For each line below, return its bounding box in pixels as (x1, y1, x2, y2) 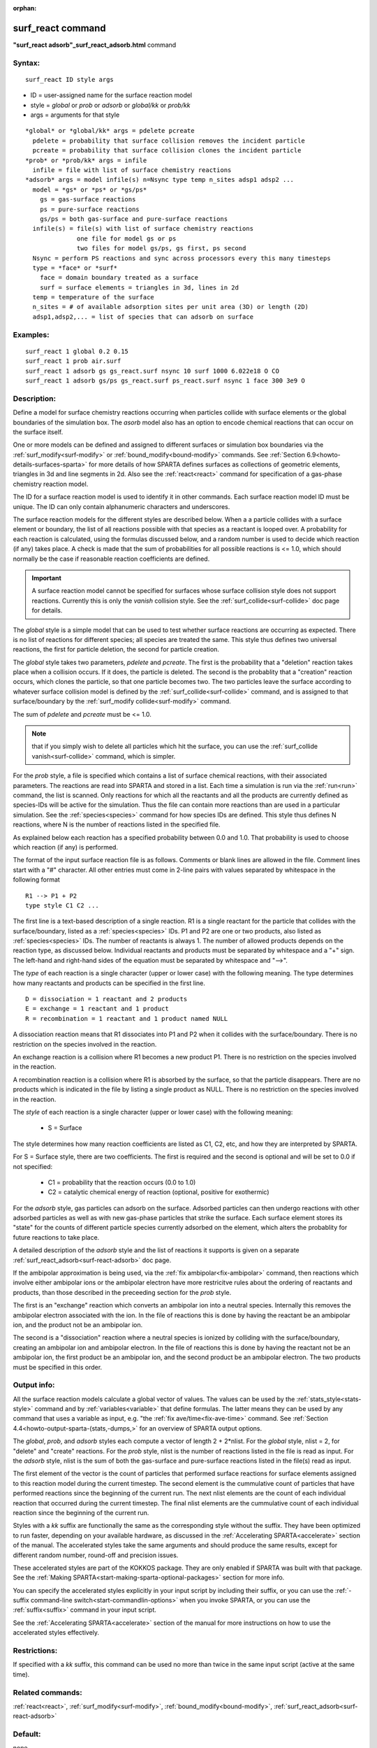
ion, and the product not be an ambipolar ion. (13, 1320, 143, 1328)
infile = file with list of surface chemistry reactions (32, 166, 232, 174)
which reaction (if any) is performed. (13, 843, 119, 851)
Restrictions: (13, 1646, 58, 1656)
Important (31, 573, 62, 582)
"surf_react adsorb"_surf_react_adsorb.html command (13, 41, 177, 49)
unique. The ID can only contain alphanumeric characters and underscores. (13, 502, 230, 510)
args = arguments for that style (30, 110, 120, 119)
